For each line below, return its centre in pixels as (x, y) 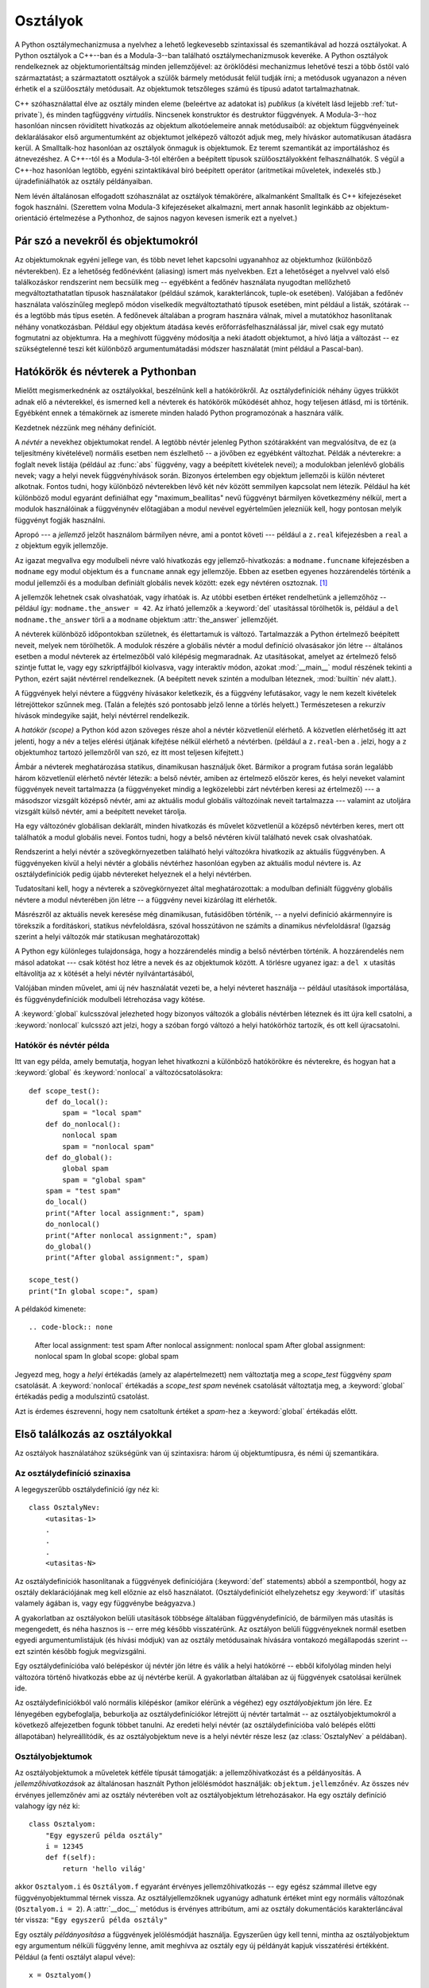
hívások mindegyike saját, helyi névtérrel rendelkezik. (102, 715)
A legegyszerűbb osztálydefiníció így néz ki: (87, 1489)
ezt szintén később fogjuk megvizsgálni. (81, 1651)
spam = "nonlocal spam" (108, 1146)
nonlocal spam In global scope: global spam (106, 1357)
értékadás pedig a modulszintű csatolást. (82, 1396)
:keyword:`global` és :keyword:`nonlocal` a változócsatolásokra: (119, 1073)
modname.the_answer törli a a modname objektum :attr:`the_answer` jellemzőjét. (147, 619)
